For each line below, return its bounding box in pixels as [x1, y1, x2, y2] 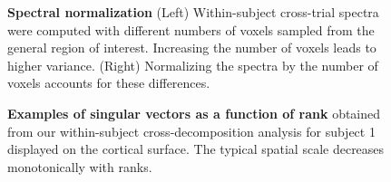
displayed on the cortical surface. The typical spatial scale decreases [7, 139, 385, 158]
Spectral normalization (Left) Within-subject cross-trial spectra [7, 3, 379, 21]
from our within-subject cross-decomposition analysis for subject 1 [7, 121, 376, 140]
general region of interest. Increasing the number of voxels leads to [7, 38, 376, 57]
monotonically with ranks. [7, 157, 152, 176]
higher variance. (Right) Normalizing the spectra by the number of [7, 55, 378, 74]
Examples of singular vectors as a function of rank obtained [7, 103, 381, 122]
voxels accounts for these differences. [7, 73, 210, 92]
